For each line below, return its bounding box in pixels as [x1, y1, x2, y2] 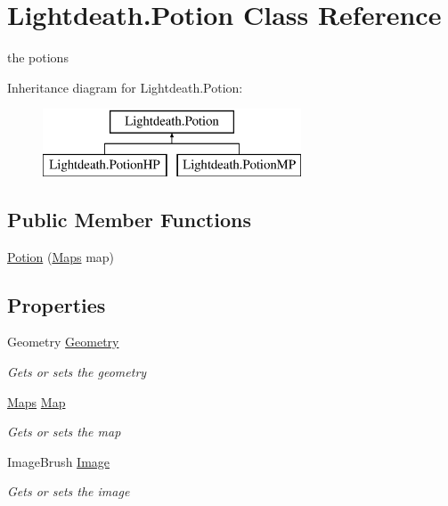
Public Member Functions [7, 205, 251, 233]
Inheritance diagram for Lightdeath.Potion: [7, 78, 243, 96]
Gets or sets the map [7, 422, 121, 441]
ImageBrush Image [7, 452, 110, 470]
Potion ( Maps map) [7, 247, 115, 265]
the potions [7, 48, 69, 67]
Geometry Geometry [7, 332, 119, 351]
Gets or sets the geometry [7, 363, 147, 381]
